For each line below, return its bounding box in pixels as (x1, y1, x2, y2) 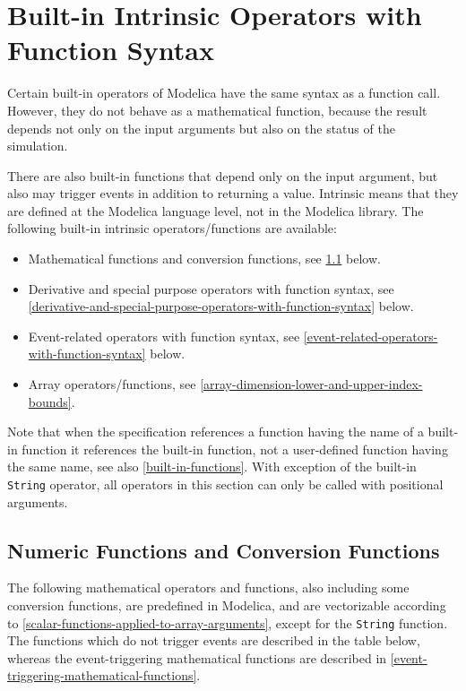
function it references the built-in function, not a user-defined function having (22, 439, 448, 458)
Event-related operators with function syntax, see (28, 326, 300, 345)
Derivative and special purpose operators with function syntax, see (28, 279, 394, 298)
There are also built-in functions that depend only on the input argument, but (7, 166, 438, 185)
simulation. (7, 136, 68, 155)
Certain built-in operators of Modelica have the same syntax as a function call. (7, 83, 441, 102)
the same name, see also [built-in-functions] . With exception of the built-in (7, 457, 417, 476)
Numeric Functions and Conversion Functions (7, 536, 440, 564)
